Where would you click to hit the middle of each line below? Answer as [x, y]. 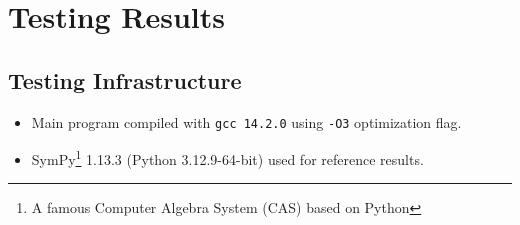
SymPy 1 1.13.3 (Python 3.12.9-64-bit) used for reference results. [227, 157]
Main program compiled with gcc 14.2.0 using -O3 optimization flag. [246, 121]
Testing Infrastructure [125, 79]
